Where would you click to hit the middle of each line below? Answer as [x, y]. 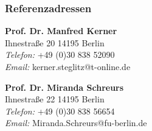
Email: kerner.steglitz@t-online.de [68, 66]
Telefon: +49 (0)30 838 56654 [60, 111]
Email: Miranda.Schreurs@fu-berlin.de [76, 123]
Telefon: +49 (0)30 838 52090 [60, 55]
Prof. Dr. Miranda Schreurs [64, 87]
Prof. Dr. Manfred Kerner [61, 31]
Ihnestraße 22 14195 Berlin [55, 99]
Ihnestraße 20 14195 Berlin [55, 42]
